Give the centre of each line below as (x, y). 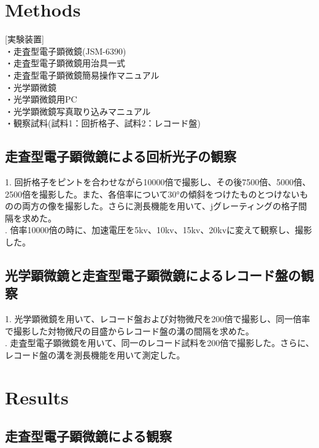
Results (37, 397)
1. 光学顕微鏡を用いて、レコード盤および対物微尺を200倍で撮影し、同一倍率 (158, 319)
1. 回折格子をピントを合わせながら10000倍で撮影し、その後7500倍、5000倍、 (158, 182)
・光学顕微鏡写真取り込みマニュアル (78, 111)
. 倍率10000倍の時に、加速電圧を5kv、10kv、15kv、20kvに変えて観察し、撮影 (159, 230)
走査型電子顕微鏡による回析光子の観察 (121, 156)
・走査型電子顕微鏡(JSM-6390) (66, 51)
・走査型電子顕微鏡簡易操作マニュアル (82, 75)
